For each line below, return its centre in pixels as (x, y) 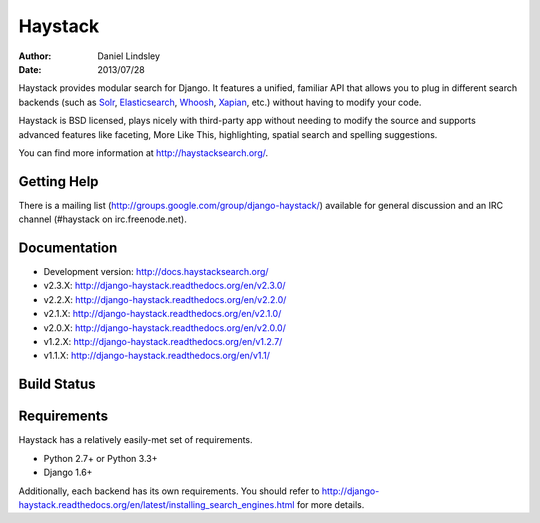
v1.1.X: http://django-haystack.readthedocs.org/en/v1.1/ (156, 356)
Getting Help (58, 181)
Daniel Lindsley (128, 56)
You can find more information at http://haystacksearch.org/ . (143, 152)
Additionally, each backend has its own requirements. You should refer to (169, 491)
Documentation (68, 248)
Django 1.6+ (68, 472)
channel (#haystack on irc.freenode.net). (102, 219)
